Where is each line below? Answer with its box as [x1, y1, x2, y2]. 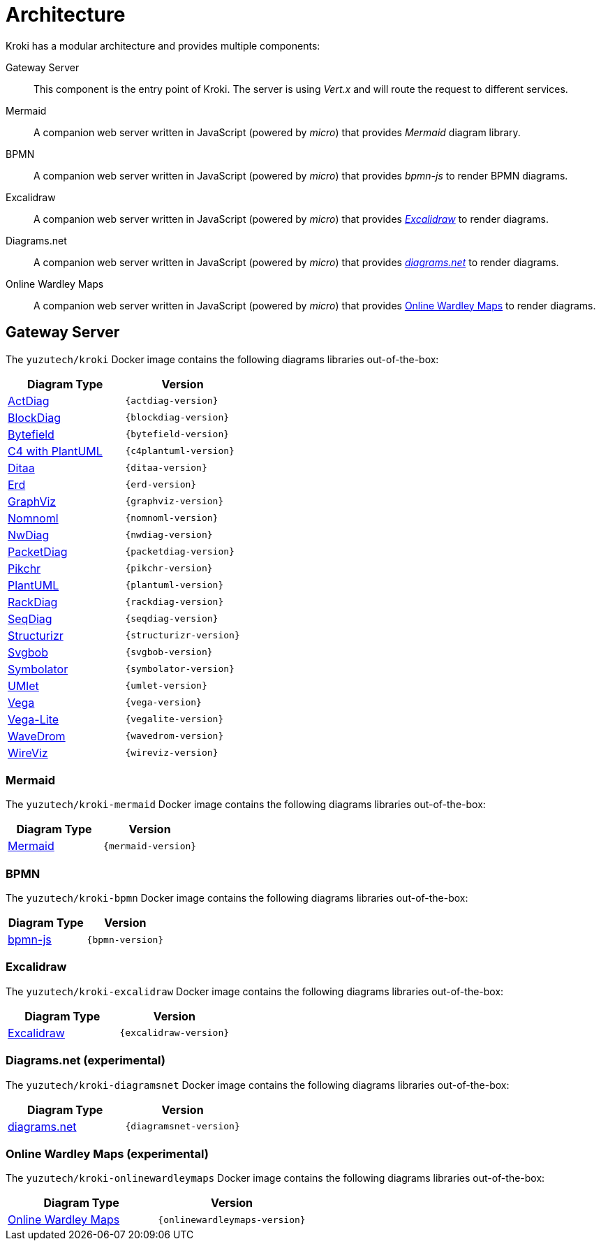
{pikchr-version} [125, 563, 213, 574]
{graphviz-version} [125, 496, 224, 507]
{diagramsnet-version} [125, 1121, 240, 1132]
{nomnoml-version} [125, 513, 218, 524]
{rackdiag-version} [125, 596, 224, 608]
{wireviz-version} [125, 747, 218, 758]
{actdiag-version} [125, 395, 218, 406]
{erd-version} [125, 479, 197, 490]
